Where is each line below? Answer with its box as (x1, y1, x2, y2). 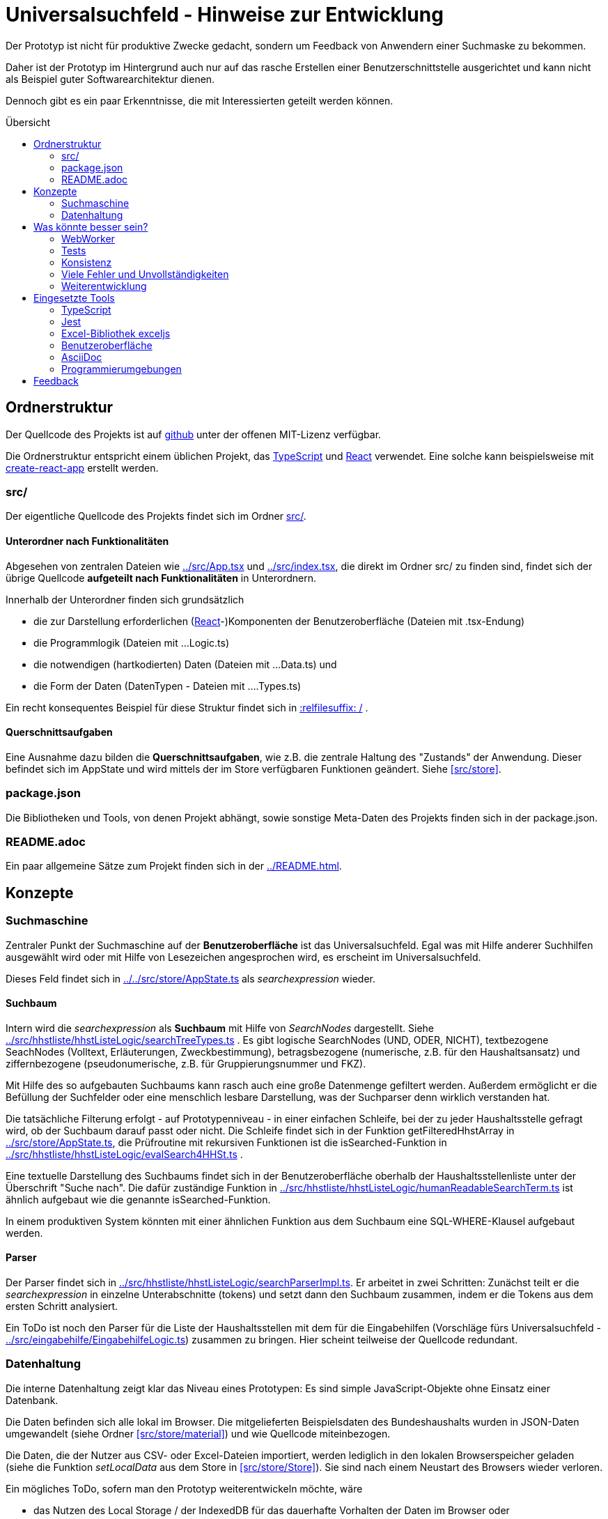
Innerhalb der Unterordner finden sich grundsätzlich (6, 593, 244, 606)
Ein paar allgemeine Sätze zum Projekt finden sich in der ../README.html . (6, 860, 342, 872)
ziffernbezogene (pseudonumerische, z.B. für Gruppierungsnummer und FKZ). (6, 1057, 366, 1070)
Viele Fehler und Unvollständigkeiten (61, 268, 229, 280)
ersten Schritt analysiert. (6, 1300, 118, 1312)
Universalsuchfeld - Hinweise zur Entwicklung (6, 3, 444, 26)
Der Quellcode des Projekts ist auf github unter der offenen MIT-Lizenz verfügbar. (6, 428, 382, 440)
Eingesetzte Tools (33, 291, 115, 304)
